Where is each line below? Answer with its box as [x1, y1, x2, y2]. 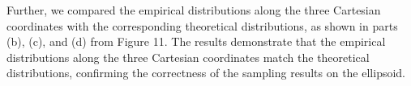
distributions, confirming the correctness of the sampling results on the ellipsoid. [6, 64, 405, 81]
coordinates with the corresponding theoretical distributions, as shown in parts [6, 17, 398, 34]
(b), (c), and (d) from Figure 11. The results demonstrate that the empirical [6, 33, 386, 50]
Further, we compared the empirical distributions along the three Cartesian [6, 2, 381, 18]
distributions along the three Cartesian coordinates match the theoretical [6, 48, 370, 65]
